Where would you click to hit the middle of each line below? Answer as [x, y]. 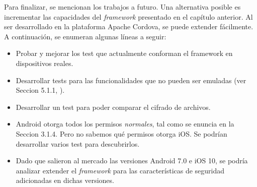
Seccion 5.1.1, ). [40, 90]
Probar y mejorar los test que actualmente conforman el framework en [124, 53]
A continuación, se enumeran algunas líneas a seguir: [85, 36]
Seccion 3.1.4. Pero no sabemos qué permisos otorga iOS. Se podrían [121, 133]
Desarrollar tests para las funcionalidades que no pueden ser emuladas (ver [131, 80]
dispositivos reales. [45, 63]
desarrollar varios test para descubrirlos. [78, 143]
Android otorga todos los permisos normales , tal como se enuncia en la [125, 124]
